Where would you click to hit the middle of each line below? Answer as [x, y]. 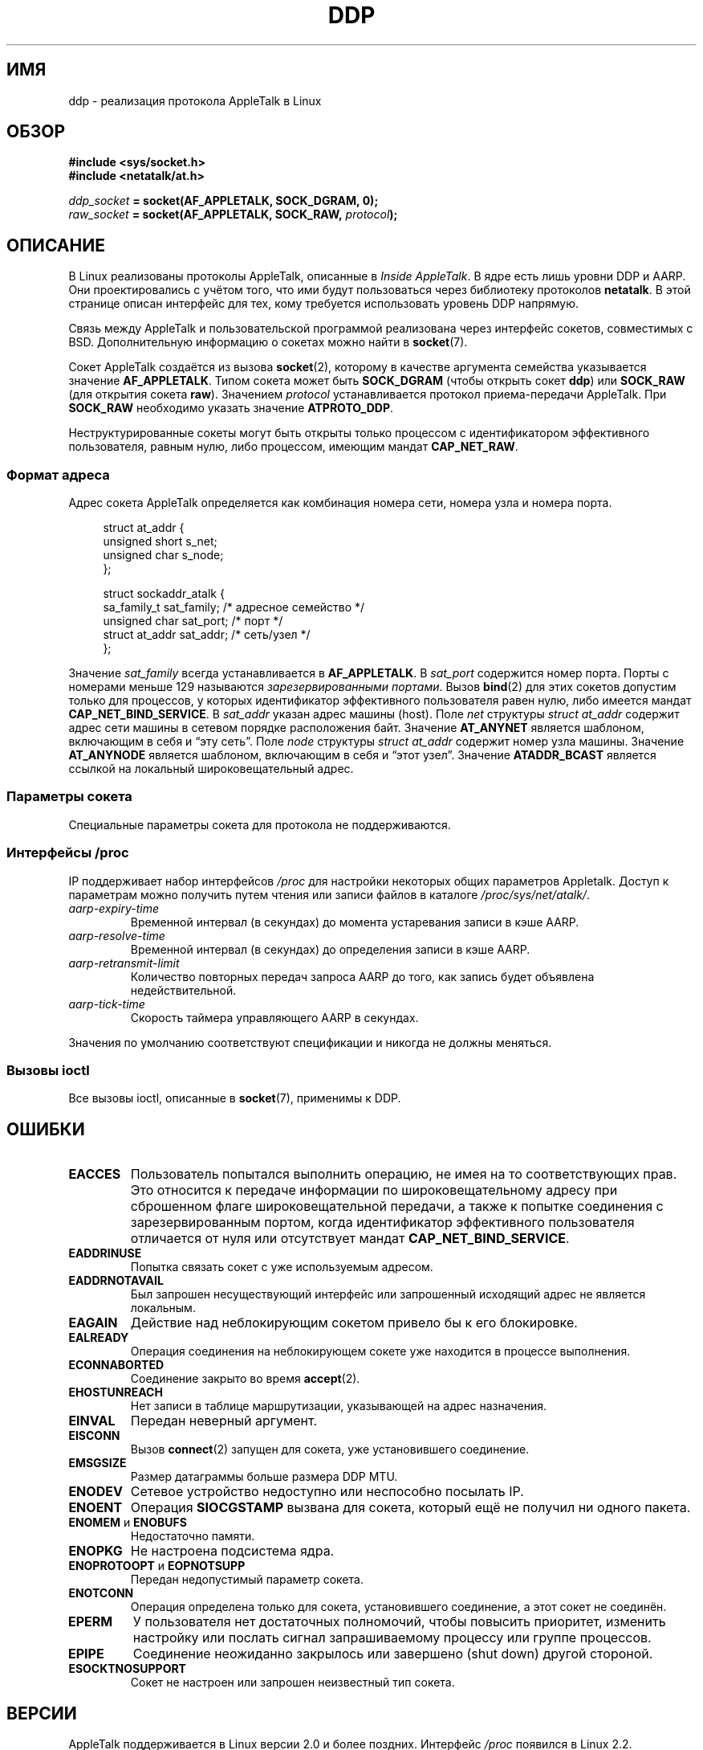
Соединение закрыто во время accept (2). [245, 1379]
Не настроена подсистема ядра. [232, 1551]
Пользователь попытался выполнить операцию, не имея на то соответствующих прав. [404, 1174]
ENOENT [95, 1508]
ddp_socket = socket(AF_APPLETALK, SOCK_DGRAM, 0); [223, 201]
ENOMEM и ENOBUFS [128, 1523]
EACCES [95, 1174]
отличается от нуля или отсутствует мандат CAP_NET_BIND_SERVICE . [350, 1239]
